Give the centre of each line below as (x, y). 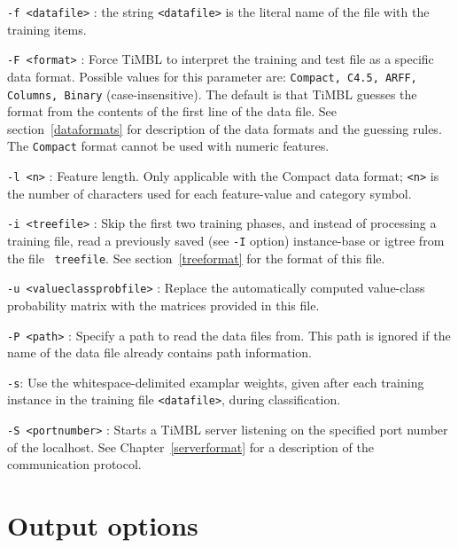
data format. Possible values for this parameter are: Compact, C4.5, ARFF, (212, 76)
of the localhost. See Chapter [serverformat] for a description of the (190, 446)
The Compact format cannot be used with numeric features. (168, 146)
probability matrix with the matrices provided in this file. (163, 305)
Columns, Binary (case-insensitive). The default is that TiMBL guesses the (212, 94)
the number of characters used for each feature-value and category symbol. (210, 193)
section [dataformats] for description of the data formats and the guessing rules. (225, 128)
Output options (103, 525)
